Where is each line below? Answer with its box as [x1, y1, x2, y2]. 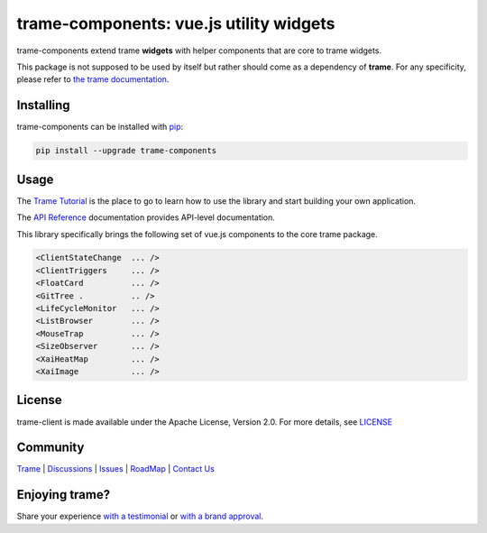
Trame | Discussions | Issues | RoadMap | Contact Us [16, 464, 216, 474]
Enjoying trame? [16, 487, 111, 502]
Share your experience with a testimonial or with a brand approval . [16, 510, 264, 522]
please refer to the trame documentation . [16, 74, 170, 85]
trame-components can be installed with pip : [16, 122, 184, 133]
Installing [16, 97, 71, 113]
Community [16, 440, 85, 455]
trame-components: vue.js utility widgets [16, 14, 335, 33]
